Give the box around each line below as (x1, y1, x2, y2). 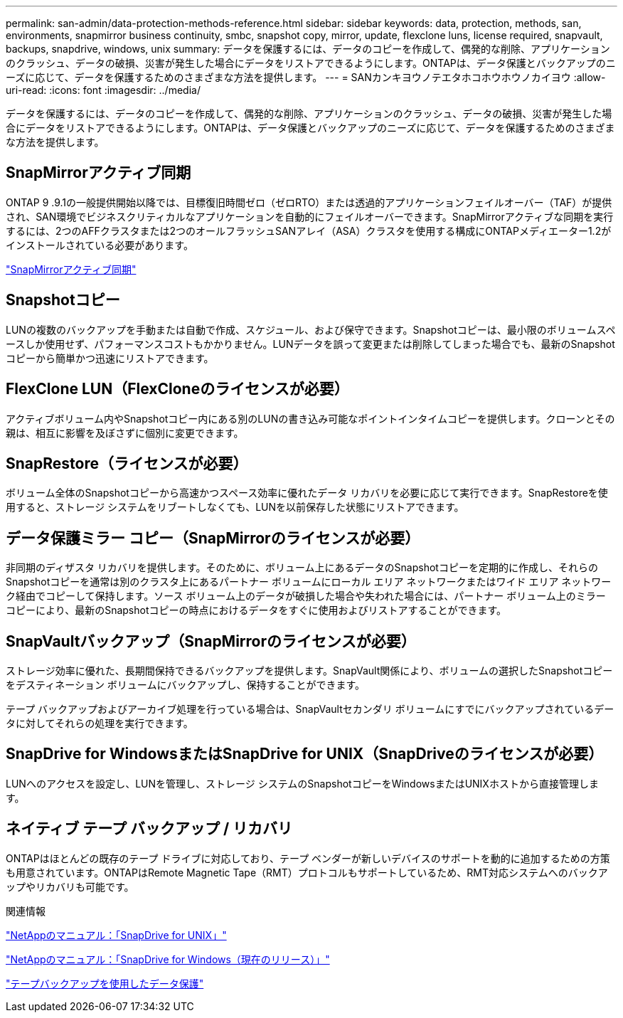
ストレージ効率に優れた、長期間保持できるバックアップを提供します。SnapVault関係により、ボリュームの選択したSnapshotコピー (6, 664, 613, 677)
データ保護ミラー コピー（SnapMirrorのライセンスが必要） (6, 529, 420, 547)
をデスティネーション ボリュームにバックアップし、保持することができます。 (6, 679, 365, 691)
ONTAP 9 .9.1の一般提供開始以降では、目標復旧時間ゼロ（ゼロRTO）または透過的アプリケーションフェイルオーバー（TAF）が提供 (6, 196, 612, 208)
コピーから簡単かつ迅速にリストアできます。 (6, 351, 214, 364)
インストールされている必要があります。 (6, 238, 193, 251)
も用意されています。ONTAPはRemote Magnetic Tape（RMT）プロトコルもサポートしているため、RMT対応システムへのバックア (6, 866, 608, 879)
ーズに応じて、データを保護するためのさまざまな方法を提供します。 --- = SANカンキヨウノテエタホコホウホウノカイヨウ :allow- (6, 71, 606, 83)
